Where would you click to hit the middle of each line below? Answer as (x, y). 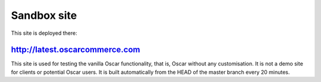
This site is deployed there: (44, 33)
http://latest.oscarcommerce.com (75, 50)
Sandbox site (44, 15)
